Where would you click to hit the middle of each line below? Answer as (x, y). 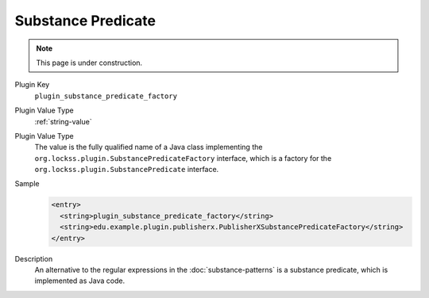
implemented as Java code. (80, 281)
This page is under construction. (89, 63)
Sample (27, 184)
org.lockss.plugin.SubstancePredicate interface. (127, 170)
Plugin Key (32, 85)
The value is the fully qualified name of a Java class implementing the (149, 147)
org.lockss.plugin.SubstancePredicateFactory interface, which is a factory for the (183, 158)
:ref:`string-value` (64, 121)
